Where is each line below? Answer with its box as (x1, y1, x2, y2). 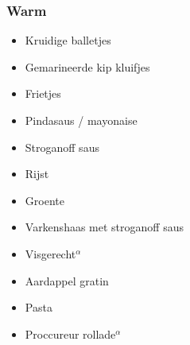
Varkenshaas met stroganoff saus (25, 219, 184, 235)
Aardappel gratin (25, 272, 109, 289)
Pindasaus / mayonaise (25, 112, 138, 128)
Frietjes (25, 85, 61, 102)
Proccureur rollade (25, 325, 116, 342)
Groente (25, 192, 64, 208)
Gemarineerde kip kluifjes (25, 58, 150, 75)
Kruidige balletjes (25, 32, 111, 48)
